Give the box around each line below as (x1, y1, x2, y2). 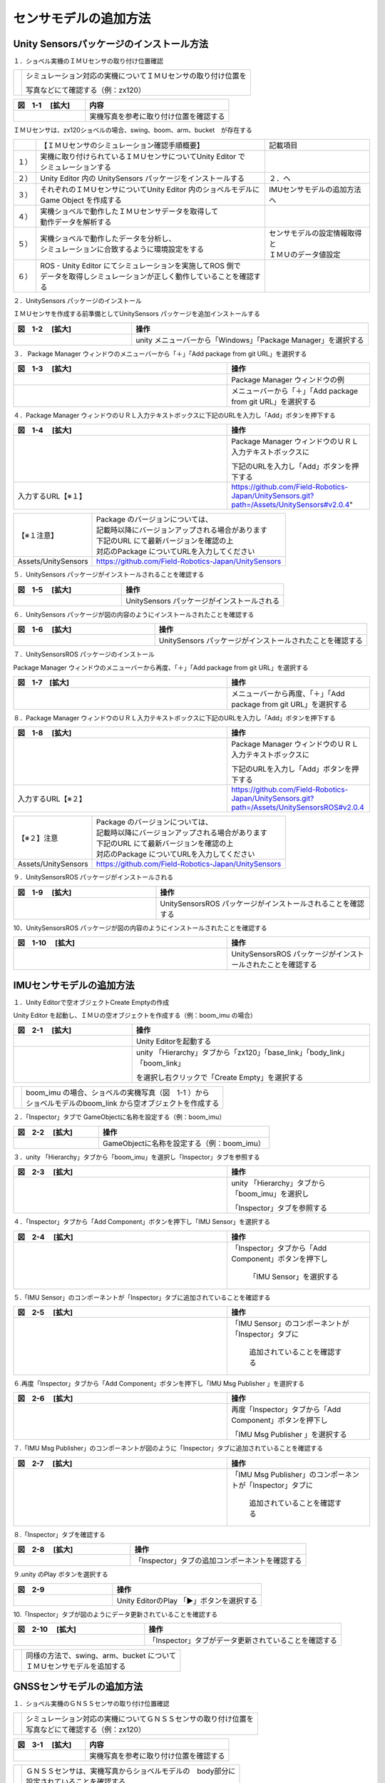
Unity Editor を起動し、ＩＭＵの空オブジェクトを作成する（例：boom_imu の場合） (13, 1011, 257, 1020)
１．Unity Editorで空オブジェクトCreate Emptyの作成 (13, 998, 170, 1006)
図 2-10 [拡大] (17, 1624, 76, 1634)
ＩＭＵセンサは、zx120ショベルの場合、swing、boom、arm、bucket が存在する (13, 126, 252, 135)
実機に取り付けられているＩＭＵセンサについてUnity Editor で (40, 151, 246, 161)
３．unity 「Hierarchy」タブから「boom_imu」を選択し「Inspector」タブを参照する (13, 1153, 260, 1161)
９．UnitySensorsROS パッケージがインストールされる (13, 873, 174, 882)
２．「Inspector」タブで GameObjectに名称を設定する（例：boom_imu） (13, 1113, 226, 1121)
